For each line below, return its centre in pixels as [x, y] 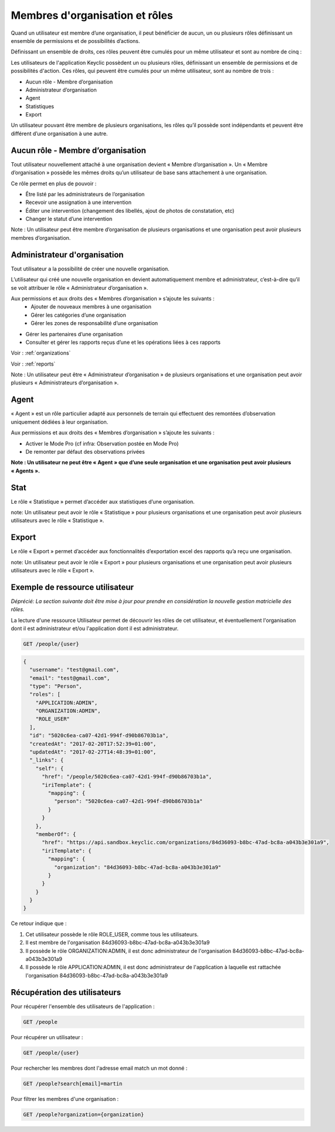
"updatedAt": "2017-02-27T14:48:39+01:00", [93, 752]
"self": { [50, 768]
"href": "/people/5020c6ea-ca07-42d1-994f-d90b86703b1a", [127, 777]
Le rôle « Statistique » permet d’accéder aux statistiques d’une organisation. [103, 501]
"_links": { [47, 760]
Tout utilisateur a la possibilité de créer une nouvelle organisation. [90, 269]
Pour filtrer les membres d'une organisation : [65, 1098]
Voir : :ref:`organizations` [41, 353]
